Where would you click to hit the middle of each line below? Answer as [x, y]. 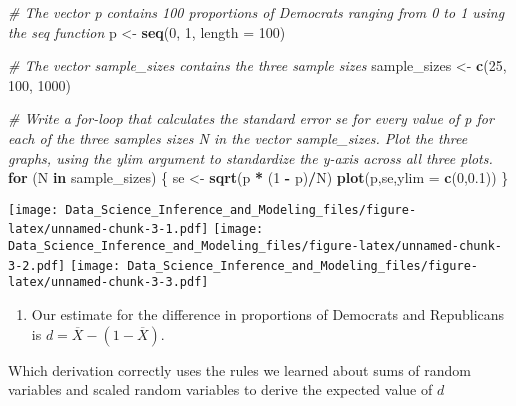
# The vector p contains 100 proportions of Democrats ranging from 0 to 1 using [256, 12]
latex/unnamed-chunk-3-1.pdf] [108, 229]
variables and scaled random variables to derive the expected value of [220, 389]
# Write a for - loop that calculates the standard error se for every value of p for [251, 118]
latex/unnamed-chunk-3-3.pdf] [108, 282]
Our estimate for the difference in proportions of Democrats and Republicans [268, 314]
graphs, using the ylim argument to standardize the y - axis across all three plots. [250, 157]
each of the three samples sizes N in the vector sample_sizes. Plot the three [238, 137]
